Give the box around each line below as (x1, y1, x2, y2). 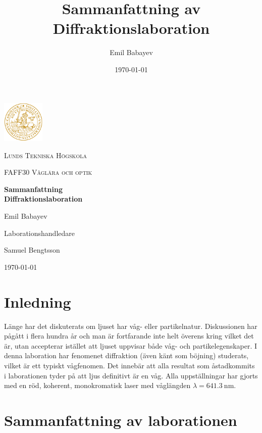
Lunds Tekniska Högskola (4, 150, 87, 160)
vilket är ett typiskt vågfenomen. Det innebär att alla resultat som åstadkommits (4, 360, 255, 370)
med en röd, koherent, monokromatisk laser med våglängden (4, 380, 191, 391)
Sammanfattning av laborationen (4, 409, 237, 430)
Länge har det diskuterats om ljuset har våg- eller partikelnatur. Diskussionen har (4, 320, 257, 331)
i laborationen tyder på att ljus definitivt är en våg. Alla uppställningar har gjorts (4, 370, 258, 380)
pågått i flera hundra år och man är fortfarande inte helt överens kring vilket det (4, 330, 254, 341)
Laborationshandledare (4, 227, 75, 238)
